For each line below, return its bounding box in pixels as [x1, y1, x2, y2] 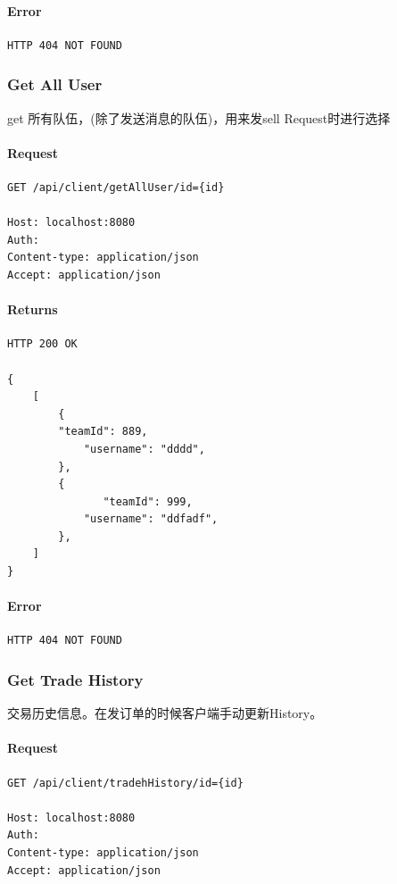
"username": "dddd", [83, 442, 205, 455]
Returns [7, 300, 58, 319]
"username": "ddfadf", [83, 513, 219, 526]
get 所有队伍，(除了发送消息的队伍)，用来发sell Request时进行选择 [7, 108, 391, 127]
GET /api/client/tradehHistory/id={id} [7, 776, 244, 789]
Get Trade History [7, 668, 144, 690]
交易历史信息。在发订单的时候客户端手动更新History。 [7, 704, 323, 722]
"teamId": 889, [58, 425, 148, 438]
